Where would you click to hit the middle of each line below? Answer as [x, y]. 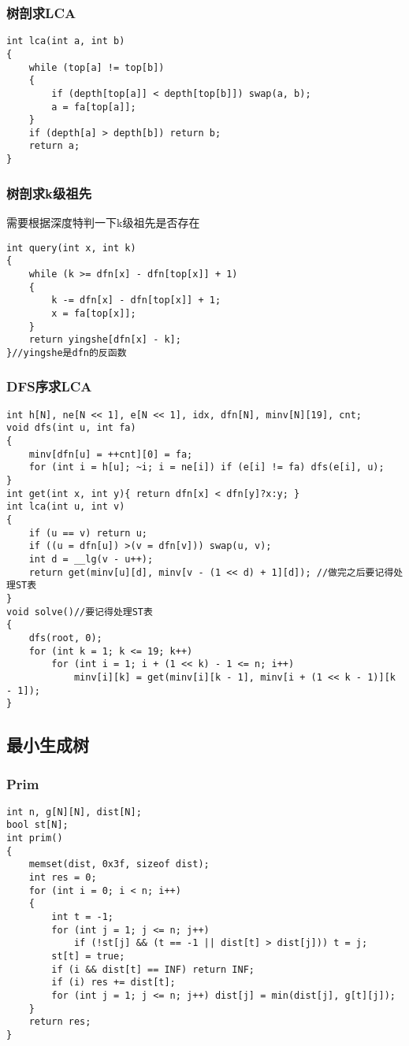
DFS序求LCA [49, 386]
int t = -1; [83, 917]
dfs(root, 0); [65, 638]
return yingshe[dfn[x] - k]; [105, 340]
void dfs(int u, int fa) [71, 428]
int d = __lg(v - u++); [91, 559]
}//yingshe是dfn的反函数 [67, 352]
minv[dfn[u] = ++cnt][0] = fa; [111, 454]
